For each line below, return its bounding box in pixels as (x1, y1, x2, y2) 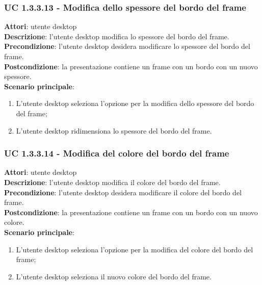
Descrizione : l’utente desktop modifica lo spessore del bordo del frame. (4, 31, 229, 41)
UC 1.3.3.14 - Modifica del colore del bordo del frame (4, 147, 229, 160)
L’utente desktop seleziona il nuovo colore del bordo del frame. (16, 271, 212, 281)
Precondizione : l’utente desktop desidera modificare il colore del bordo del (4, 187, 242, 197)
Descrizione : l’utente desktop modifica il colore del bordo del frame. (4, 176, 221, 187)
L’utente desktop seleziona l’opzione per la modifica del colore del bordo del (16, 244, 253, 254)
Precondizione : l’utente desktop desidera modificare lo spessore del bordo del (4, 41, 250, 51)
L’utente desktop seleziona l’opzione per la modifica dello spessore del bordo (16, 98, 254, 109)
